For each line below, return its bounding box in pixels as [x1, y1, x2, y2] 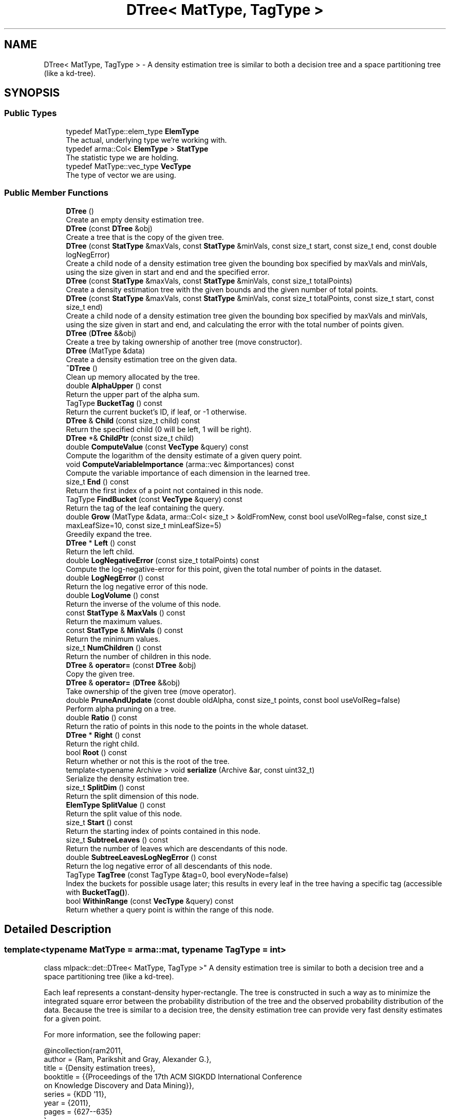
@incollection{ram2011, [44, 1046, 123, 1055]
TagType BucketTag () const [66, 398, 162, 407]
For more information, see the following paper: [44, 1030, 201, 1039]
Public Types [4, 108, 57, 119]
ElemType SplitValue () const [66, 800, 166, 809]
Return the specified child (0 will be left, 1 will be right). [66, 424, 252, 434]
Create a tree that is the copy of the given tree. [66, 232, 224, 241]
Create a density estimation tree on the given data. [66, 355, 237, 364]
